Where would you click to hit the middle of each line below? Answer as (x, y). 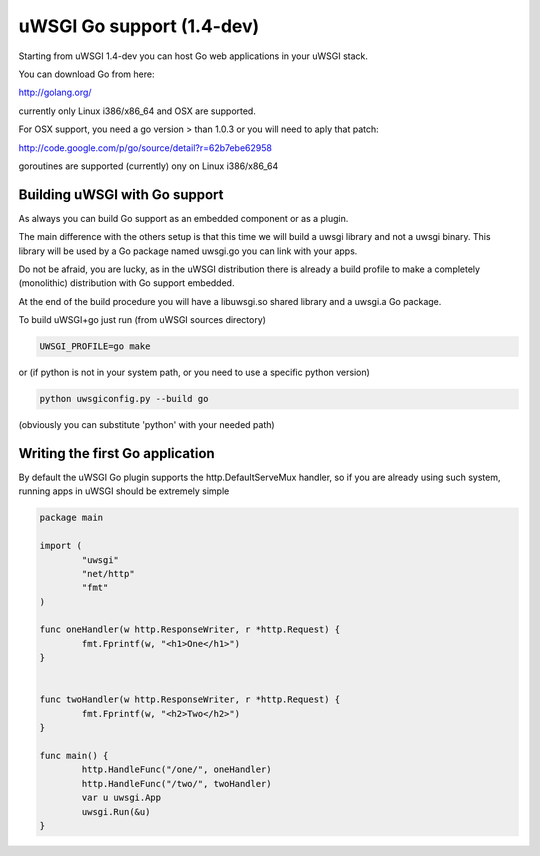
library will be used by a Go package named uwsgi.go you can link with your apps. (188, 251)
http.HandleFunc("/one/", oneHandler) (176, 769)
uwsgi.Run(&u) (116, 811)
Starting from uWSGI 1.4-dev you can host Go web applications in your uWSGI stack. (193, 56)
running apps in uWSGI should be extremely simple (124, 491)
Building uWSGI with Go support (121, 194)
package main (71, 518)
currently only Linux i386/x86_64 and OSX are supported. (137, 111)
